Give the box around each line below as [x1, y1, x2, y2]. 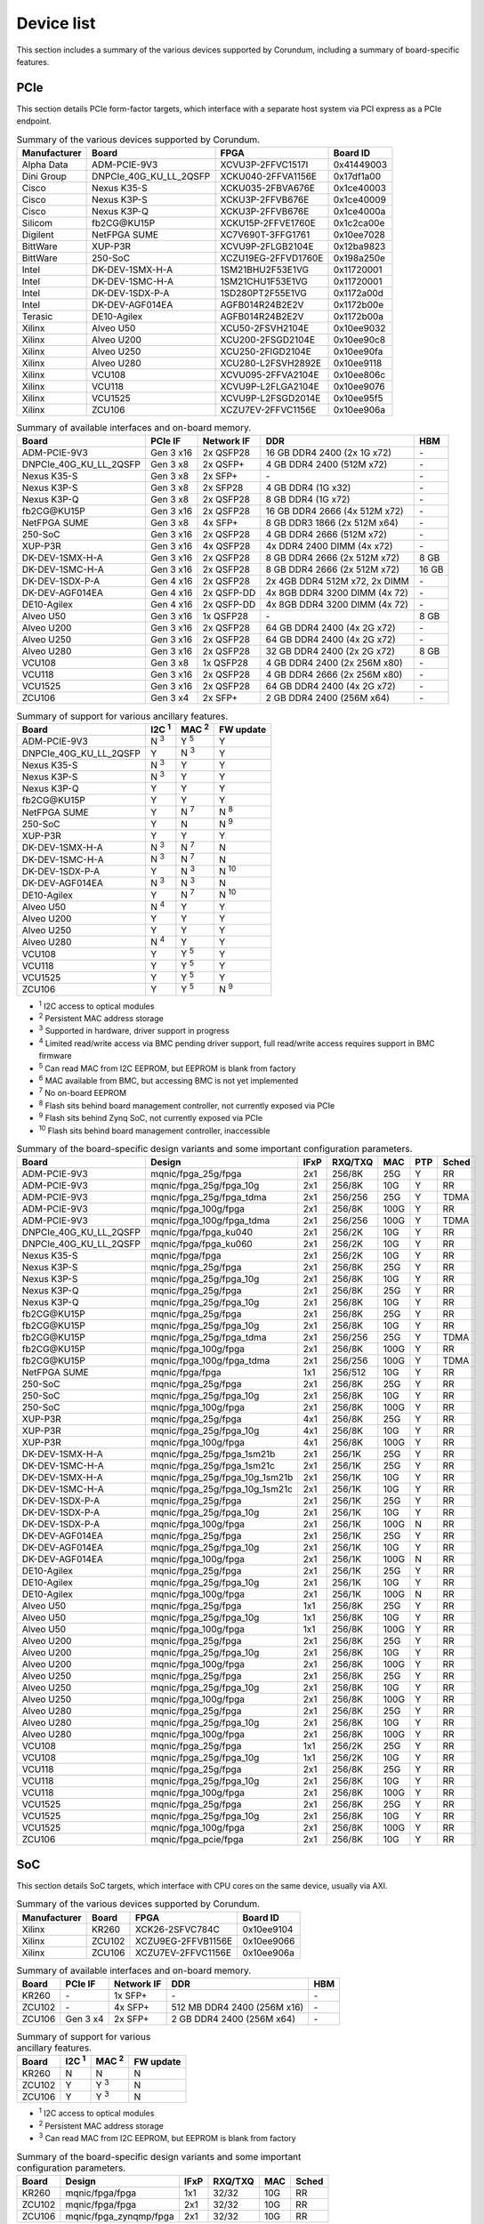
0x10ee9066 [242, 1935, 295, 1947]
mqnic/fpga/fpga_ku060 [149, 1237, 253, 1250]
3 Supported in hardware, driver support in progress [38, 1024, 230, 1036]
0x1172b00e [333, 299, 384, 310]
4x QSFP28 [202, 540, 251, 552]
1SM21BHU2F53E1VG [220, 263, 310, 276]
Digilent [21, 229, 54, 240]
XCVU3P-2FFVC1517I [220, 158, 309, 171]
